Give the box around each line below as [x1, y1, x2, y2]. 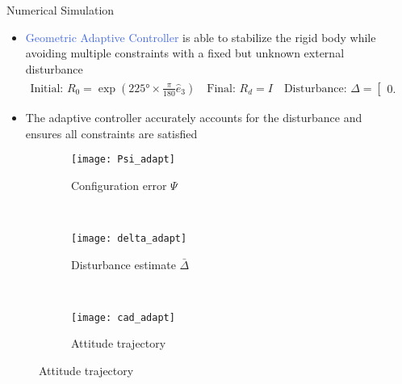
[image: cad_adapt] [71, 311, 175, 323]
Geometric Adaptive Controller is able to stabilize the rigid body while [25, 28, 376, 45]
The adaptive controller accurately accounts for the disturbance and [25, 108, 362, 125]
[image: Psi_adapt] [71, 154, 175, 166]
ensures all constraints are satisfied [25, 124, 198, 141]
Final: [207, 82, 236, 95]
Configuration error [71, 176, 167, 193]
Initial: [30, 82, 64, 95]
